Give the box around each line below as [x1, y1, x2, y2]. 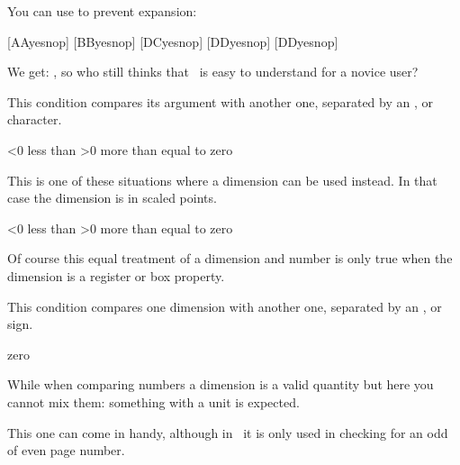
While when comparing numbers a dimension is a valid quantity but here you [7, 375, 434, 394]
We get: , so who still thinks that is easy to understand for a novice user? [7, 62, 419, 81]
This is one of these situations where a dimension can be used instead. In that [7, 170, 437, 189]
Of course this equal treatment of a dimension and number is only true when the [7, 249, 453, 268]
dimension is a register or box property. [7, 266, 225, 285]
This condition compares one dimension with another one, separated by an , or [7, 296, 442, 315]
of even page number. [7, 441, 125, 460]
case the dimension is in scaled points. [7, 188, 217, 207]
